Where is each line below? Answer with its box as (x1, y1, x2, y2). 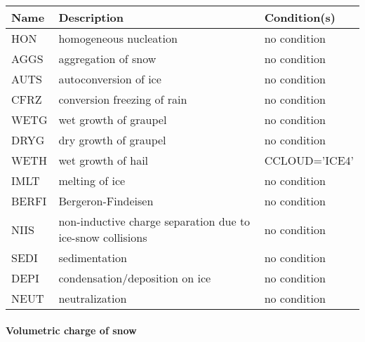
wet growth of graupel (58, 111, 167, 128)
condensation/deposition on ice (58, 270, 211, 286)
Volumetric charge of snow (6, 322, 137, 337)
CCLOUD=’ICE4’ (264, 152, 354, 168)
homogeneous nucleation (58, 30, 178, 46)
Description (58, 9, 124, 25)
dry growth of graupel (58, 132, 166, 148)
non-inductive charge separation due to (58, 213, 251, 229)
